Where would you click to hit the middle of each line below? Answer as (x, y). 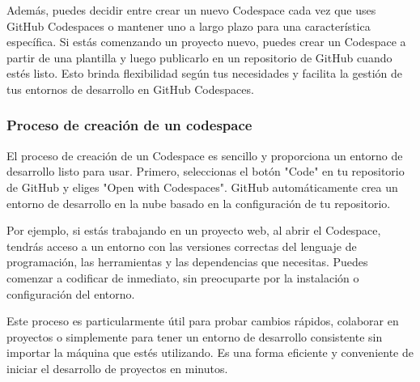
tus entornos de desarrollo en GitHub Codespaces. (130, 89)
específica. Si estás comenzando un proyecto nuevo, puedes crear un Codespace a (206, 42)
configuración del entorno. (71, 293)
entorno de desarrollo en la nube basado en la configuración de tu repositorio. (199, 203)
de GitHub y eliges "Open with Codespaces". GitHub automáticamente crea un (202, 187)
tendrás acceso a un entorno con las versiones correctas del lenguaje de (182, 246)
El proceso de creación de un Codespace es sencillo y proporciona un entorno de (205, 155)
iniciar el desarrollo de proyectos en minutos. (117, 368)
